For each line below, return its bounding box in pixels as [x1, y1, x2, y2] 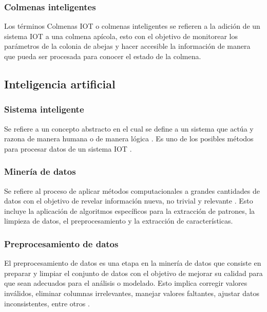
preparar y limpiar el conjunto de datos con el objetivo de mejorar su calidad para [4, 267, 263, 278]
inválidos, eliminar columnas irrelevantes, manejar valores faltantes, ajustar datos [4, 287, 259, 298]
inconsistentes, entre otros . [4, 298, 90, 308]
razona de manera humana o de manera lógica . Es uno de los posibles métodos [4, 133, 254, 144]
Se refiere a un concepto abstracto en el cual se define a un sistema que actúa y [4, 123, 254, 134]
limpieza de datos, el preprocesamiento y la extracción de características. [4, 215, 233, 226]
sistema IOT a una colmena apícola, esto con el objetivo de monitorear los [4, 30, 238, 41]
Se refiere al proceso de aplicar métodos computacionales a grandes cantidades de [4, 185, 260, 196]
